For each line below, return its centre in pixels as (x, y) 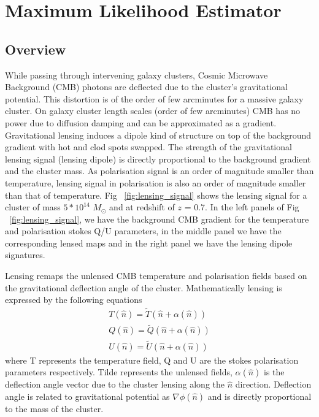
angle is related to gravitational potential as (87, 396)
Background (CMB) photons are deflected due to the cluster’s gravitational (146, 87)
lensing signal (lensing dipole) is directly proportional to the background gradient (158, 159)
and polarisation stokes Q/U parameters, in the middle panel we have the (143, 231)
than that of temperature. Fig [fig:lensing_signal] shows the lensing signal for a (156, 195)
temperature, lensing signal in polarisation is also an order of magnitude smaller (156, 182)
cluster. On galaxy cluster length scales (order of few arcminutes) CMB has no (153, 111)
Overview (36, 49)
